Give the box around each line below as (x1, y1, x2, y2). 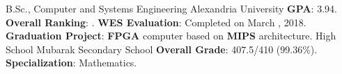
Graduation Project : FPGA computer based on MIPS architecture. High (6, 28, 336, 43)
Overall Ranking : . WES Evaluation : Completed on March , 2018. (6, 15, 306, 29)
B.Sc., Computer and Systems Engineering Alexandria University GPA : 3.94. (6, 1, 337, 15)
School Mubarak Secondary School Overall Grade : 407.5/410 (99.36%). (6, 41, 318, 56)
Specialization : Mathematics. (6, 55, 137, 70)
